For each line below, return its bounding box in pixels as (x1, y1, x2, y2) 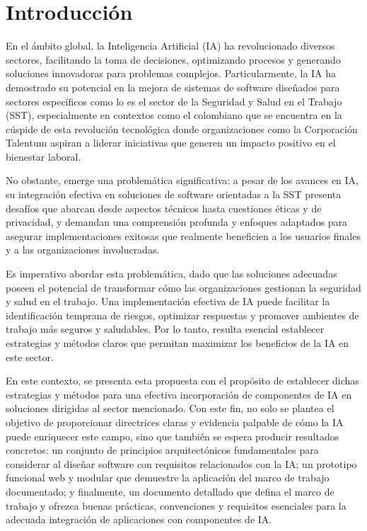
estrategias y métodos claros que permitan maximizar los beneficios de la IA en (6, 336, 349, 350)
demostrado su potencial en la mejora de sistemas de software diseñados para (6, 79, 340, 94)
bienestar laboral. (6, 149, 81, 164)
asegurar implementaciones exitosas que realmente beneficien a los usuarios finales (6, 228, 361, 243)
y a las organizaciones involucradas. (6, 242, 160, 257)
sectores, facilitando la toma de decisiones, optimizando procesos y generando (6, 52, 341, 67)
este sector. (6, 349, 54, 364)
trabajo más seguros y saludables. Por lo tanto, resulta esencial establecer (6, 321, 325, 336)
